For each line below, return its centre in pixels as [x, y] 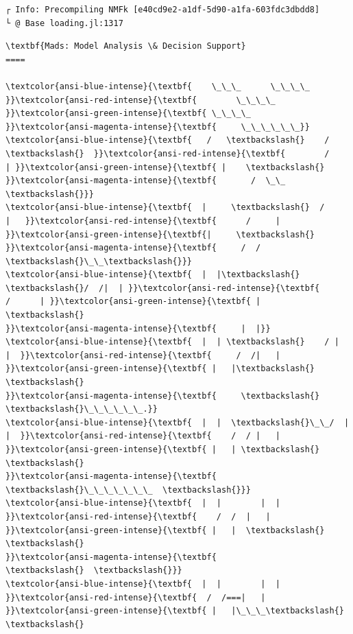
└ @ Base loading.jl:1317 [64, 23]
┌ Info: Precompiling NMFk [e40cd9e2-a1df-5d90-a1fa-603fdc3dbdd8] [163, 10]
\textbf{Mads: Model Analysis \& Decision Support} [126, 46]
